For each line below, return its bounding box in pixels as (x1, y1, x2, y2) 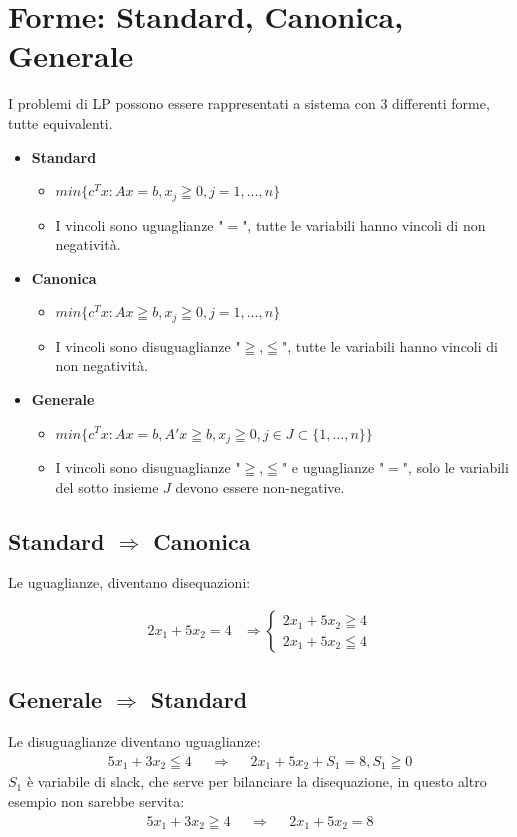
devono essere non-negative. (175, 476, 345, 497)
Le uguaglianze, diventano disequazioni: (8, 572, 251, 593)
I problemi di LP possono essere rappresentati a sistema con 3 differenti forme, (8, 93, 490, 114)
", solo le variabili (402, 457, 509, 478)
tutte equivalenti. (8, 112, 113, 133)
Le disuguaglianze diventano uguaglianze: (8, 731, 261, 752)
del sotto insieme (55, 476, 159, 497)
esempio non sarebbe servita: (8, 790, 185, 811)
